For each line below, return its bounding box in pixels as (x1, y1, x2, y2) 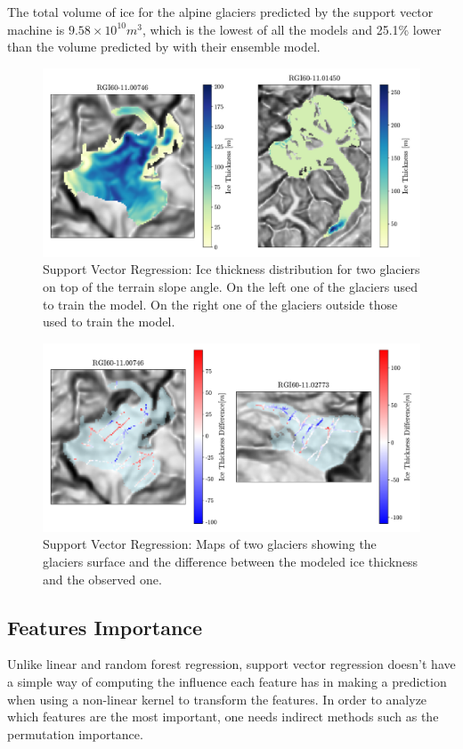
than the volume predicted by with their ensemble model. (7, 37, 321, 56)
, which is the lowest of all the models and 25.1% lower (142, 20, 442, 38)
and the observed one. (43, 569, 162, 588)
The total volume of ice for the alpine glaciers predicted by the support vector (7, 3, 434, 20)
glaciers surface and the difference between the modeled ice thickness (43, 552, 418, 570)
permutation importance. (7, 724, 143, 743)
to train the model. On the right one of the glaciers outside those (43, 294, 398, 313)
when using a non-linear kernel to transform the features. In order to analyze (7, 689, 427, 708)
